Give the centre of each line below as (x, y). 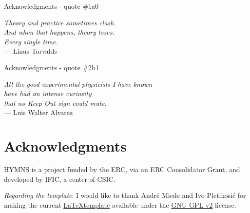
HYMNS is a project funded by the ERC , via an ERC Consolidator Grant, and (122, 169)
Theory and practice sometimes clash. (60, 22)
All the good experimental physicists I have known (78, 84)
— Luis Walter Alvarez (38, 112)
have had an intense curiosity (48, 93)
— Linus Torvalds (30, 51)
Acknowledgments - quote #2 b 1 (51, 67)
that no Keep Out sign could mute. (55, 103)
